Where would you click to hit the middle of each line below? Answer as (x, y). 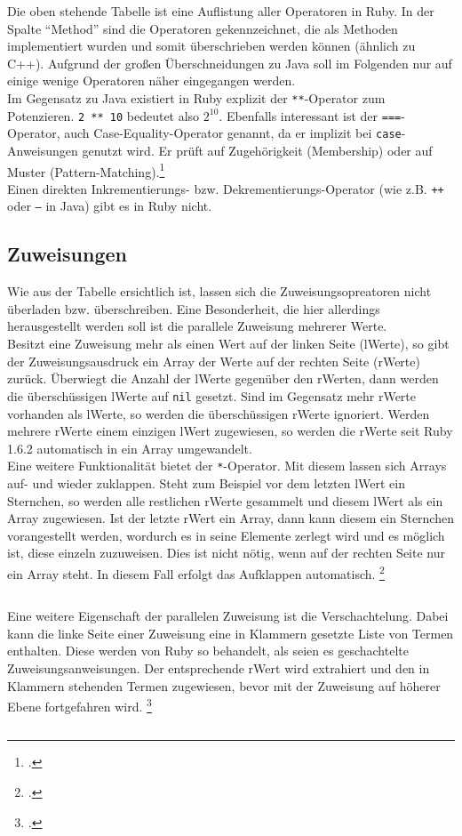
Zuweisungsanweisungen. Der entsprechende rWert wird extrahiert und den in (219, 667)
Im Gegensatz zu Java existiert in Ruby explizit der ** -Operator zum (196, 97)
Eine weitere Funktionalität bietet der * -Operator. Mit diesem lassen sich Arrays (227, 466)
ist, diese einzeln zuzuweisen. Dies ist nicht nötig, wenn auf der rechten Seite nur (226, 553)
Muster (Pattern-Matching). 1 (86, 170)
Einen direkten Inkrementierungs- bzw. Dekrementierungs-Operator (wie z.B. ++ (226, 188)
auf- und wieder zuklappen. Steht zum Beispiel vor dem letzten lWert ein (206, 482)
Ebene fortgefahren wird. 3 (80, 705)
